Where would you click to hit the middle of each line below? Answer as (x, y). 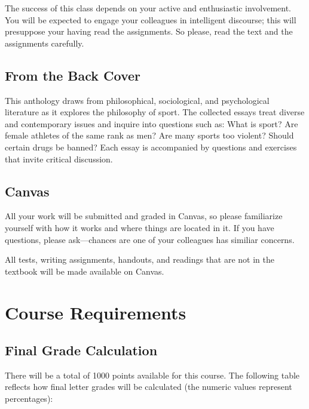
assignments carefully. (45, 43)
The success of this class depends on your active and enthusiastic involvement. (148, 8)
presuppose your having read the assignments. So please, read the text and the (149, 31)
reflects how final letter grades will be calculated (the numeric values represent (149, 387)
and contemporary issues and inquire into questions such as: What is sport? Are (152, 123)
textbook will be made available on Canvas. (85, 271)
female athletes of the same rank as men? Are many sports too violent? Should (149, 135)
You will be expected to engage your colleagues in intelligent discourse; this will (151, 19)
